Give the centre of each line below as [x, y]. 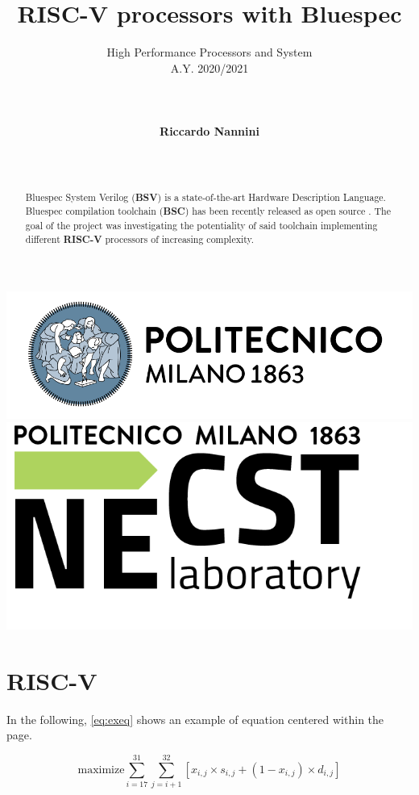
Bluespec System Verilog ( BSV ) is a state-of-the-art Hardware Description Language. [205, 197]
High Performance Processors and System [209, 52]
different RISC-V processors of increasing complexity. [140, 239]
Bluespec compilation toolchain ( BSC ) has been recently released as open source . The [208, 211]
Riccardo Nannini [209, 131]
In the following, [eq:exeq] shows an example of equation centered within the [195, 719]
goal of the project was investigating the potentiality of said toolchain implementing [201, 225]
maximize [101, 770]
